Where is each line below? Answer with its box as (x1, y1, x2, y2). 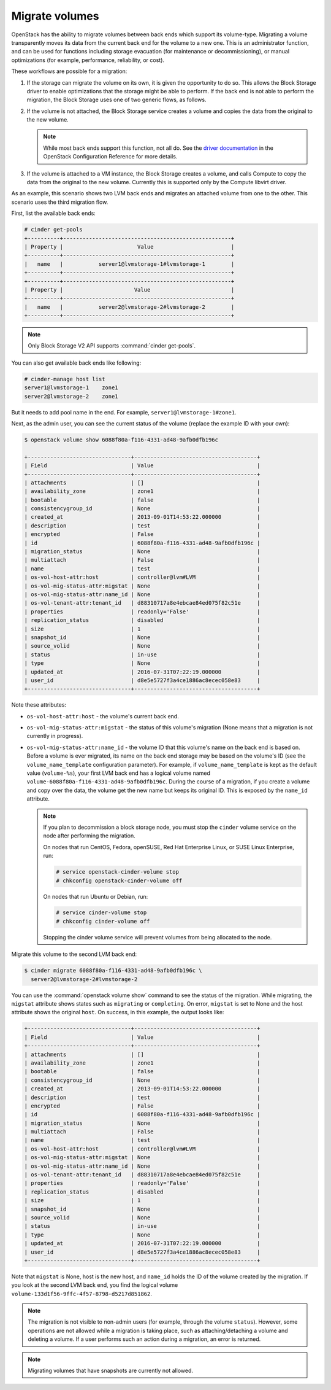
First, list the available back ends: (11, 209, 96, 217)
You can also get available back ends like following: (11, 359, 142, 367)
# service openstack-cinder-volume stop (56, 869, 179, 876)
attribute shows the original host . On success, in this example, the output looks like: (11, 1009, 224, 1016)
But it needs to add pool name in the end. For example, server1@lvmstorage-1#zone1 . (11, 408, 237, 416)
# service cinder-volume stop (56, 909, 147, 916)
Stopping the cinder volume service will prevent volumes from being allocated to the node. (43, 933, 272, 941)
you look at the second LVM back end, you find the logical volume (11, 1281, 178, 1289)
